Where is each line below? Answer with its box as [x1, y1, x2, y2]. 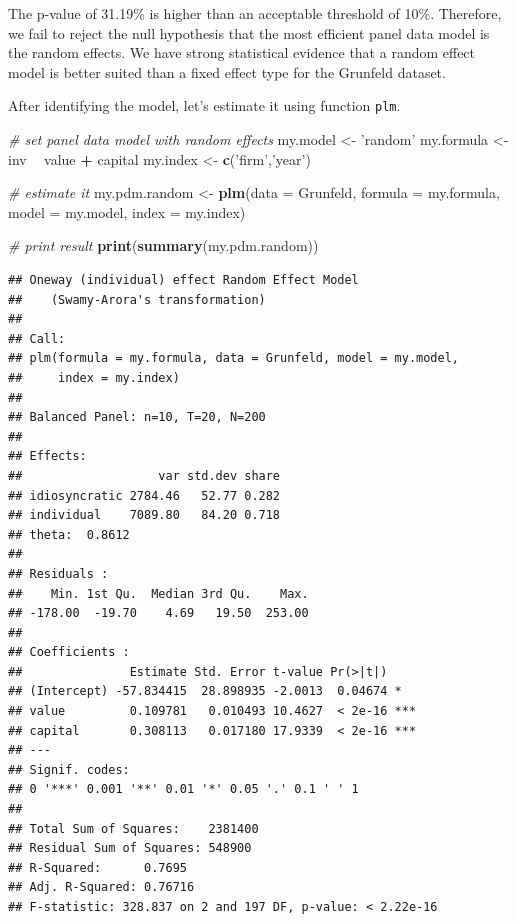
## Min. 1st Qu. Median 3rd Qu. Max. [8, 586, 309, 601]
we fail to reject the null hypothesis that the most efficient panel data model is [8, 22, 490, 43]
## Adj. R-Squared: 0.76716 [8, 880, 195, 895]
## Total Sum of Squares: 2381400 [8, 821, 259, 836]
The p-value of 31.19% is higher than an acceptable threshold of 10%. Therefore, [8, 3, 502, 23]
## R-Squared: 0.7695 [8, 860, 187, 875]
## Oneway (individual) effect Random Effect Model [8, 273, 359, 287]
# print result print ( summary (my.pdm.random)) [8, 235, 319, 256]
